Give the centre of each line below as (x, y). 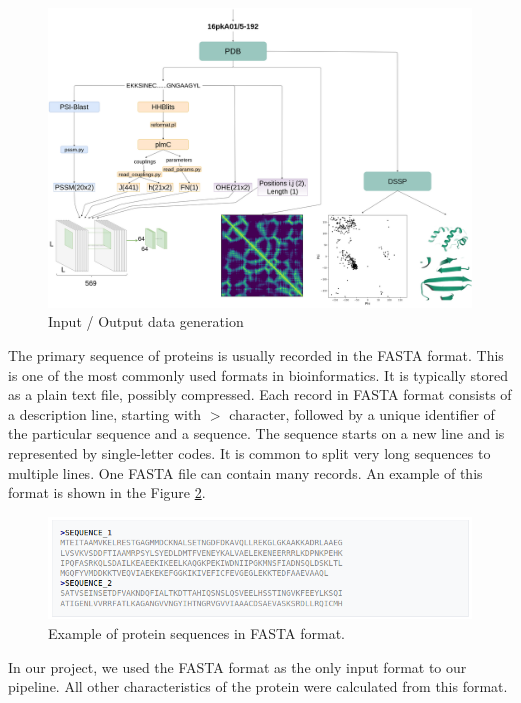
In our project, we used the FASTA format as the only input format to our (237, 666)
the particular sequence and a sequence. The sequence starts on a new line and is (256, 433)
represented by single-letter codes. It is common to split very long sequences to (249, 452)
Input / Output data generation (146, 321)
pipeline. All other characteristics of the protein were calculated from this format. (258, 686)
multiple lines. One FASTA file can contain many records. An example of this (245, 472)
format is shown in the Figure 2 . (107, 492)
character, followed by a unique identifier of (362, 413)
